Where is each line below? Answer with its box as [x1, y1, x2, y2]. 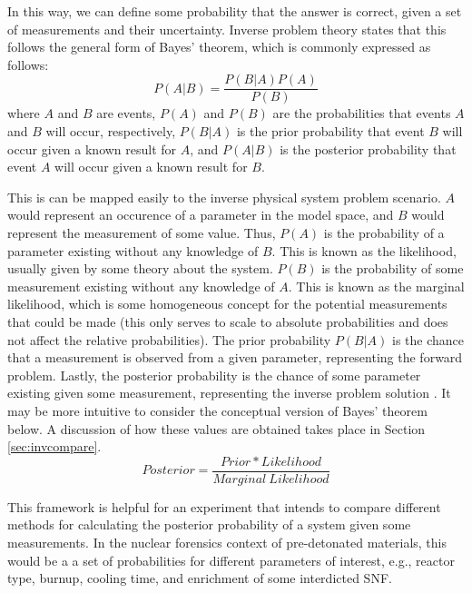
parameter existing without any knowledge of [7, 241, 259, 260]
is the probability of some [321, 259, 464, 278]
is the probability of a [323, 223, 445, 242]
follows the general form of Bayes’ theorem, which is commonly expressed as [7, 37, 431, 56]
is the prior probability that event [236, 122, 425, 141]
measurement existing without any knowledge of [7, 276, 275, 295]
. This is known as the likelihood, [271, 241, 457, 260]
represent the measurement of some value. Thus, [7, 223, 276, 242]
